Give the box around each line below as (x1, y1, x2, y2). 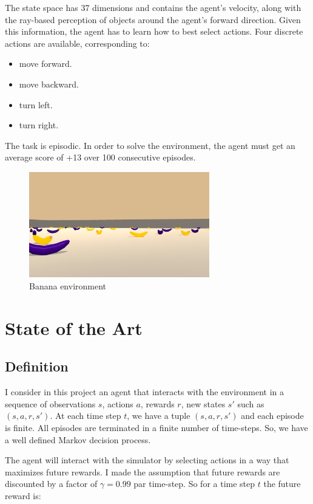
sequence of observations (5, 397, 96, 410)
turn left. (19, 98, 53, 111)
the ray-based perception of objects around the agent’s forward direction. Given (5, 13, 301, 26)
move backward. (19, 77, 79, 90)
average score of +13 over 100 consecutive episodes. (5, 151, 196, 164)
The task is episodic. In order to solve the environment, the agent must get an (5, 139, 295, 151)
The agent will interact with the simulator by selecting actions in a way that (5, 454, 289, 466)
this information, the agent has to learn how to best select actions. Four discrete (5, 25, 303, 38)
